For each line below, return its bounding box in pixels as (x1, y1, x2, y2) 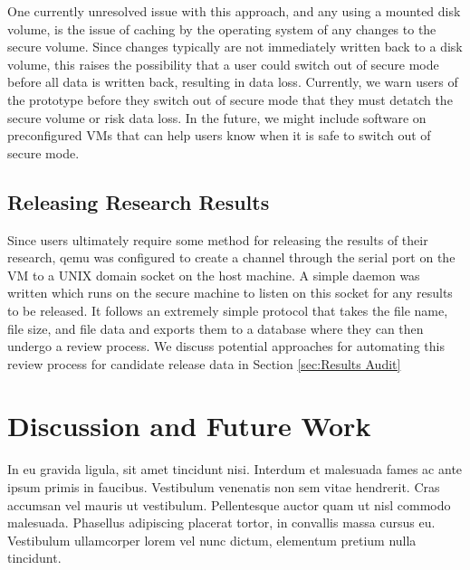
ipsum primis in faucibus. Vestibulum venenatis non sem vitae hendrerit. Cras (7, 478, 440, 497)
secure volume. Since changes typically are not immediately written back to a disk (7, 37, 463, 56)
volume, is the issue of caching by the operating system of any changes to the (7, 19, 436, 38)
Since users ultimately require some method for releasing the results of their (7, 230, 428, 249)
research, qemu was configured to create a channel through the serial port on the (7, 248, 456, 267)
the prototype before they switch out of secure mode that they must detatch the (7, 90, 453, 109)
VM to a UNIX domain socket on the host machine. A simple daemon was (7, 265, 420, 284)
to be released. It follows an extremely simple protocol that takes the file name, (7, 300, 448, 319)
